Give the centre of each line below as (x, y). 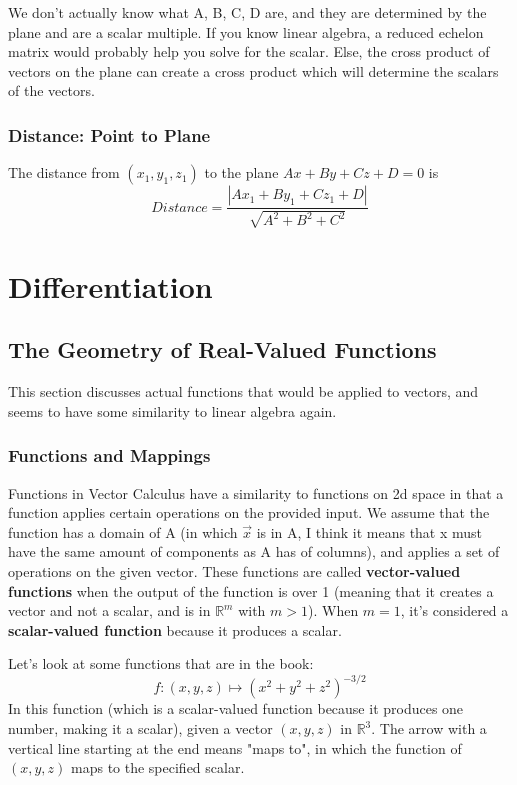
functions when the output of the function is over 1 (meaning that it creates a (251, 590)
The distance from (64, 172)
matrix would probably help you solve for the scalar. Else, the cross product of (249, 51)
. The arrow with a (429, 728)
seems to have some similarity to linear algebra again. (172, 410)
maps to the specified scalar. (158, 767)
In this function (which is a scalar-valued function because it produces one (236, 708)
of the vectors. (51, 90)
